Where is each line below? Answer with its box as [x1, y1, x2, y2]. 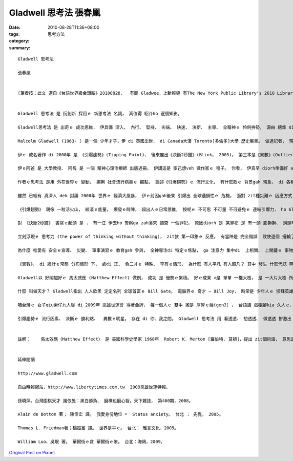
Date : [9, 24, 21, 30]
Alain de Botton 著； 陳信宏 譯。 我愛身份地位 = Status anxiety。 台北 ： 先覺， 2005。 [18, 412, 224, 417]
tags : [9, 31, 20, 37]
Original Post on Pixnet [9, 450, 55, 456]
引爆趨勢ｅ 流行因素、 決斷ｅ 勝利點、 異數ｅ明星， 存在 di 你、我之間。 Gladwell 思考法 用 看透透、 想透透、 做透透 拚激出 [18, 315, 292, 321]
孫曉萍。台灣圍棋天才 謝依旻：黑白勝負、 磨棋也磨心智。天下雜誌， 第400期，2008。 [18, 398, 193, 403]
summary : [9, 44, 31, 51]
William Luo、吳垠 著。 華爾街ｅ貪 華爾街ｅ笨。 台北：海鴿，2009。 [18, 439, 166, 444]
